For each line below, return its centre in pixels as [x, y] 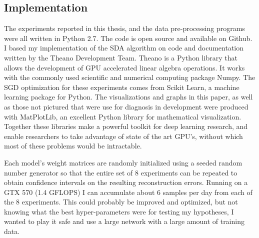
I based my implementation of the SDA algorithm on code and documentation [124, 48]
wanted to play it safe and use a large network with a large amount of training [124, 221]
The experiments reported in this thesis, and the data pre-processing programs [124, 28]
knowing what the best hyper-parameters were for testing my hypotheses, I [119, 211]
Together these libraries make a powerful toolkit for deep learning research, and [126, 126]
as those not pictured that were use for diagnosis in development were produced [126, 106]
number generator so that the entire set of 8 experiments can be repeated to [121, 172]
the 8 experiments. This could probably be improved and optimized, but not [121, 202]
